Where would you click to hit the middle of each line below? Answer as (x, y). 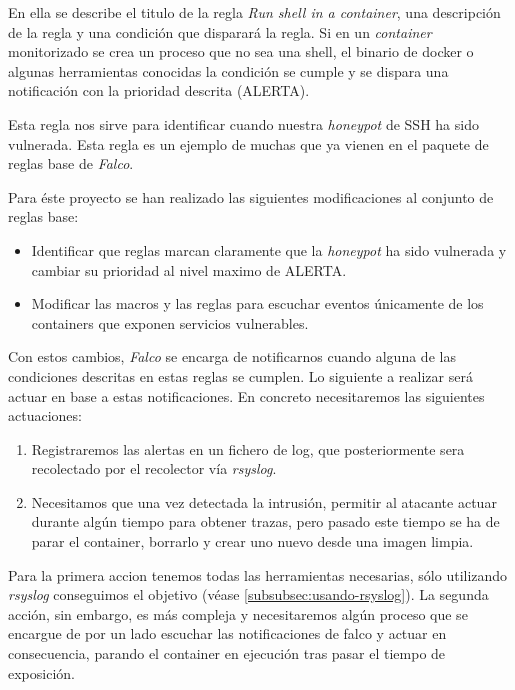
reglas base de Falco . (71, 163)
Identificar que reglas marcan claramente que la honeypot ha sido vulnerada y (269, 249)
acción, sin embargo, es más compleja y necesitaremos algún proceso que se (238, 613)
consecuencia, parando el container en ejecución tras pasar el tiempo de (227, 653)
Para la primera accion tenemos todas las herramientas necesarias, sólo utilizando (258, 574)
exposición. (41, 672)
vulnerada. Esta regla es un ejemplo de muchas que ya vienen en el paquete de (248, 143)
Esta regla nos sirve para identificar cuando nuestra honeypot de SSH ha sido (243, 123)
